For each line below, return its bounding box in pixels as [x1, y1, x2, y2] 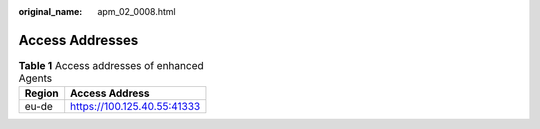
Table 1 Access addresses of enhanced [18, 59, 204, 73]
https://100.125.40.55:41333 [70, 100, 201, 114]
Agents [18, 71, 53, 85]
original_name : [18, 6, 83, 17]
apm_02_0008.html [97, 6, 176, 17]
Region [24, 86, 59, 100]
